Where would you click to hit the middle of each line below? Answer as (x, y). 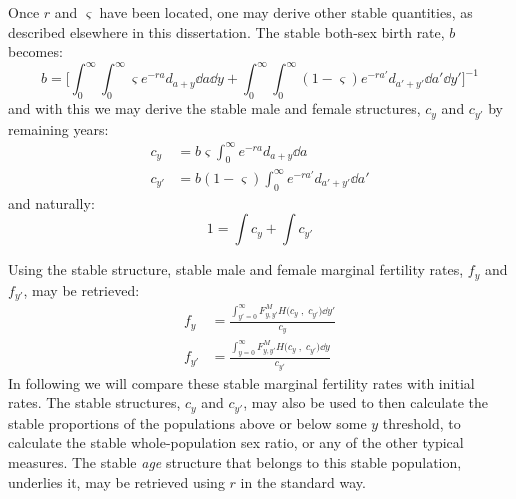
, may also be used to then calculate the (365, 402)
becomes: (35, 51)
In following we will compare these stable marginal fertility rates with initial (241, 382)
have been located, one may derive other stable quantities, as (286, 12)
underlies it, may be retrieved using (116, 481)
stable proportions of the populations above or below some (187, 422)
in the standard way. (303, 481)
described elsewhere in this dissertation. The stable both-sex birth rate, (226, 31)
